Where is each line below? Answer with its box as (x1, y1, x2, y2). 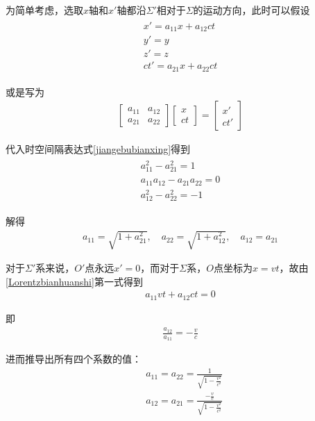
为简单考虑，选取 (6, 3, 83, 17)
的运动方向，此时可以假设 (193, 3, 310, 17)
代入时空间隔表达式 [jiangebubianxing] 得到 (6, 142, 191, 156)
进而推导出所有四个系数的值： (6, 352, 142, 366)
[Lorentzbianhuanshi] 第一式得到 (6, 274, 143, 288)
